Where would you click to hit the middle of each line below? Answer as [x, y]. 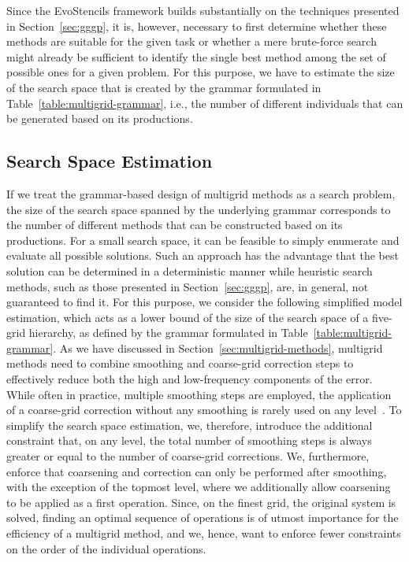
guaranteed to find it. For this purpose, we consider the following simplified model [204, 302]
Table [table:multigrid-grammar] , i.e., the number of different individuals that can [205, 103]
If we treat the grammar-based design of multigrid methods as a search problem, [201, 193]
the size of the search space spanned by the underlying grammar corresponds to [199, 209]
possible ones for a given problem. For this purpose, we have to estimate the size [201, 72]
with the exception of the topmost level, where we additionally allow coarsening [199, 487]
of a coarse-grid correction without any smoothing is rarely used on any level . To [204, 410]
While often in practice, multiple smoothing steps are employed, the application [199, 394]
